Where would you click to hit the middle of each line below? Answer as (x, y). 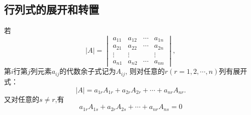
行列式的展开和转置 (52, 9)
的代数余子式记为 (88, 71)
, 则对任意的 (145, 71)
